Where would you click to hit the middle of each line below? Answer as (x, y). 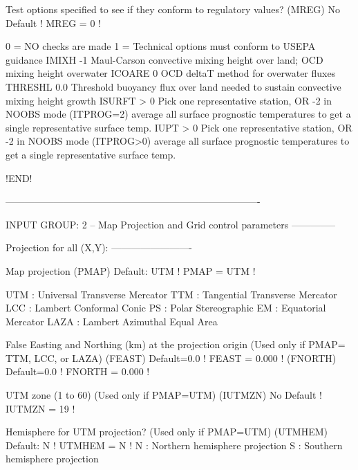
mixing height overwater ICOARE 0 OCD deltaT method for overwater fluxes (171, 73)
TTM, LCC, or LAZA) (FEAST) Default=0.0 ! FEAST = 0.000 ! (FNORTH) (171, 358)
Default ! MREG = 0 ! (53, 22)
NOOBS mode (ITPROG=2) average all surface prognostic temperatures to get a (178, 114)
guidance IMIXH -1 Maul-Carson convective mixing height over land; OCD (164, 59)
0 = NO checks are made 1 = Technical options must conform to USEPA (161, 46)
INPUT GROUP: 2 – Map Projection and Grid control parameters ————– (170, 224)
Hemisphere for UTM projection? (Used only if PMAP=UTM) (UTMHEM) (167, 432)
